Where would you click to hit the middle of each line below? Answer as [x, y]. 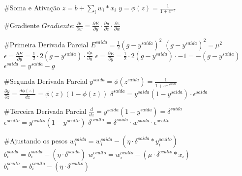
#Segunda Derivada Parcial [46, 81]
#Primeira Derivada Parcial [46, 44]
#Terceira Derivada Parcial [45, 111]
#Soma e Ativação [32, 7]
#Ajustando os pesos [36, 140]
